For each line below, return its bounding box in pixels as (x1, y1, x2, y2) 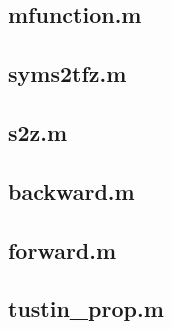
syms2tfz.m (8, 58, 127, 89)
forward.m (8, 234, 117, 265)
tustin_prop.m (8, 293, 164, 324)
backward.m (8, 175, 135, 206)
